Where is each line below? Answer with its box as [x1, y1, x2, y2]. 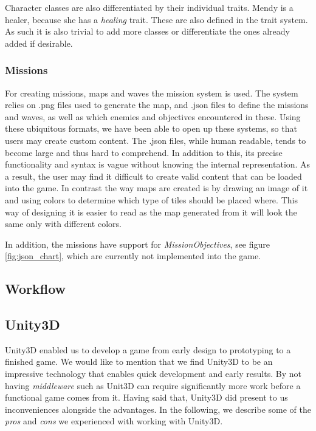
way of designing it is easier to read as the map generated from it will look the [5, 205, 297, 218]
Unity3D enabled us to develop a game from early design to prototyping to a [5, 343, 291, 356]
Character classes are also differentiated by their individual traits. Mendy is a [5, 1, 294, 13]
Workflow [5, 279, 66, 298]
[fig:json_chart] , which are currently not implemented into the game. [5, 249, 261, 262]
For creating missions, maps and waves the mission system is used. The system [5, 86, 298, 99]
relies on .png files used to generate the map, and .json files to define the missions [5, 98, 309, 111]
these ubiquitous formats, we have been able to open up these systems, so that [5, 122, 297, 135]
